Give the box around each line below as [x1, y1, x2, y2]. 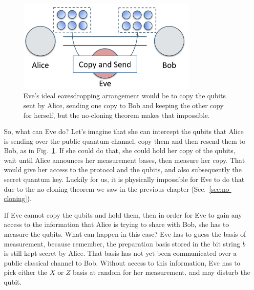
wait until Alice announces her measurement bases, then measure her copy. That [4, 155, 245, 165]
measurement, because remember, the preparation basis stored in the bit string [4, 238, 240, 248]
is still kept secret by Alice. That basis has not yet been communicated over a [4, 248, 237, 258]
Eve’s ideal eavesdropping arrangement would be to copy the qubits [23, 90, 226, 101]
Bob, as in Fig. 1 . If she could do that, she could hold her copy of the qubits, [4, 145, 235, 156]
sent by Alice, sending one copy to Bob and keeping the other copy [23, 100, 224, 110]
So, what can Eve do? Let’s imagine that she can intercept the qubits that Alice [4, 126, 244, 136]
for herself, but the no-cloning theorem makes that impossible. [23, 110, 210, 120]
